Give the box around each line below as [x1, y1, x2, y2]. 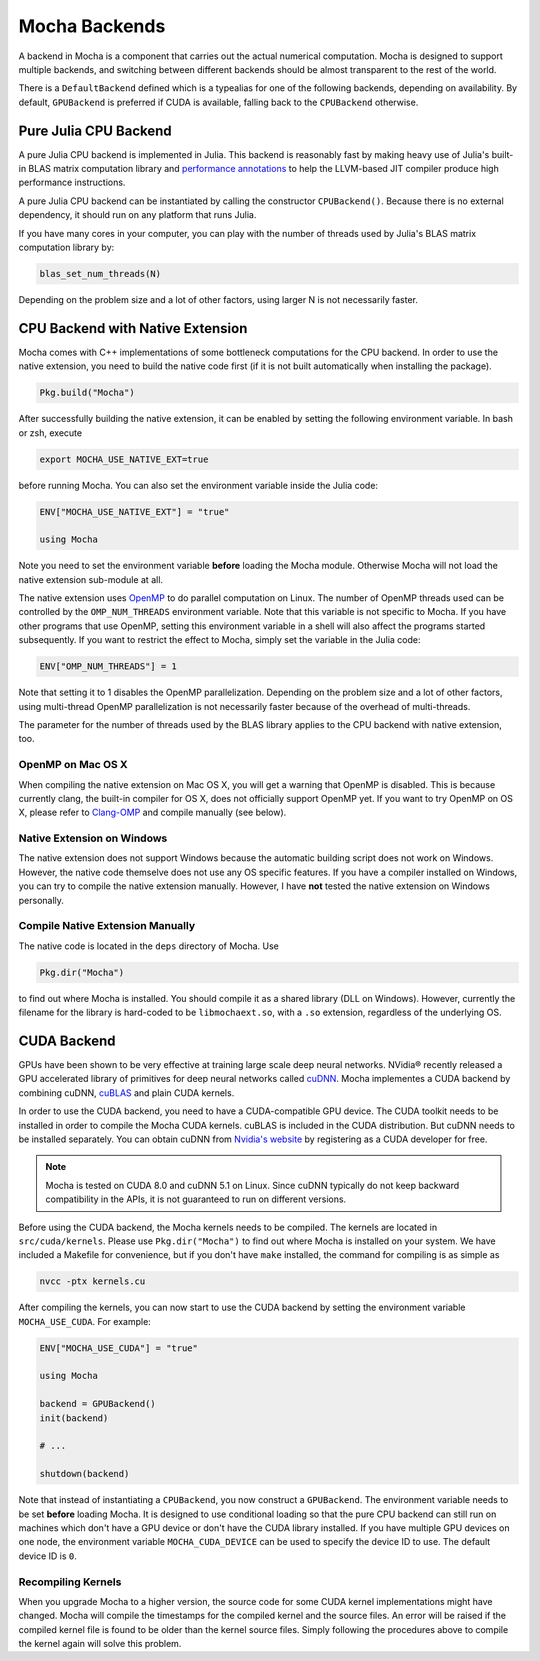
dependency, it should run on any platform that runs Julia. [18, 209, 257, 221]
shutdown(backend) [39, 1468, 130, 1480]
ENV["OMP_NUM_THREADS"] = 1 [39, 661, 177, 672]
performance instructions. [18, 176, 126, 189]
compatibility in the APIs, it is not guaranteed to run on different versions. [45, 1193, 347, 1205]
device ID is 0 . [18, 1550, 77, 1562]
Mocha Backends [18, 15, 166, 37]
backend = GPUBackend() [39, 1398, 157, 1410]
